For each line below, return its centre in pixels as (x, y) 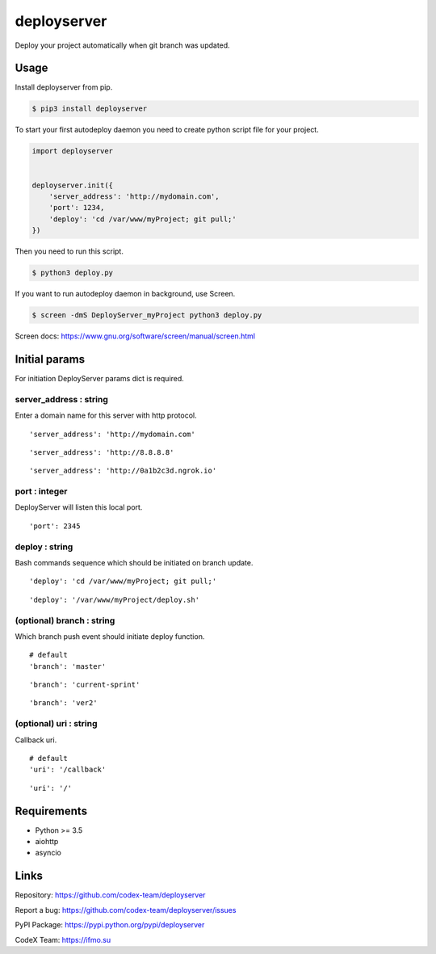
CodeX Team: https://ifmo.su (63, 939)
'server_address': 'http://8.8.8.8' (102, 452)
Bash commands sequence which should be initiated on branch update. (134, 562)
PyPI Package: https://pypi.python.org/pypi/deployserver (110, 925)
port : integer (41, 491)
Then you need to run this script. (69, 251)
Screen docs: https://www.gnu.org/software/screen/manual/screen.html (135, 336)
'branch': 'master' (68, 666)
